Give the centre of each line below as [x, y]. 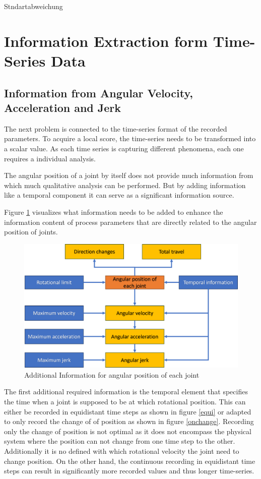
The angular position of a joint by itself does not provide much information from [129, 175]
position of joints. [31, 232]
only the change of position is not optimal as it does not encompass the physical [128, 431]
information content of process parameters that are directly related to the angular [130, 222]
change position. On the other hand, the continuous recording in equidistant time [130, 461]
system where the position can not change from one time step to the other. [120, 441]
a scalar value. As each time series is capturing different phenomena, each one [124, 148]
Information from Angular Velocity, [99, 93]
